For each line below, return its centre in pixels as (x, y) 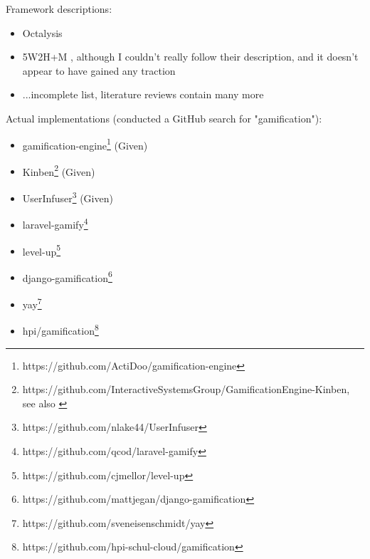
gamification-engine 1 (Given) (85, 144)
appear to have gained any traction (99, 70)
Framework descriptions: (59, 9)
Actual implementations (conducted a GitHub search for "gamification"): (164, 118)
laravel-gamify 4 (55, 223)
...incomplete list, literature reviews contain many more (143, 94)
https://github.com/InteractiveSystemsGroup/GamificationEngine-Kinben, (186, 389)
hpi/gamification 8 (60, 329)
